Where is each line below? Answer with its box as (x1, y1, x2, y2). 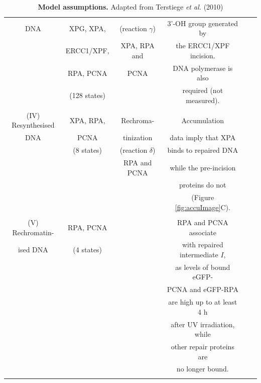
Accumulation (181, 115, 224, 125)
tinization (122, 132, 153, 143)
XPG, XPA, (69, 23, 106, 33)
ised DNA (18, 244, 48, 255)
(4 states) (73, 244, 102, 255)
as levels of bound (175, 261, 230, 272)
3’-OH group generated (167, 18, 238, 28)
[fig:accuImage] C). (175, 202, 230, 212)
